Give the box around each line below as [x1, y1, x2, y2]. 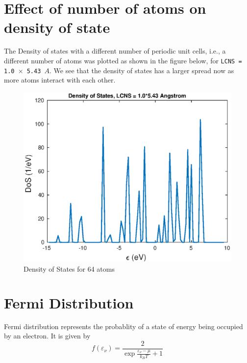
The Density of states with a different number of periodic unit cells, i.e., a [4, 46, 226, 56]
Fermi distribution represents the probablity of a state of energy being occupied [4, 321, 243, 331]
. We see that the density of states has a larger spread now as [49, 65, 234, 75]
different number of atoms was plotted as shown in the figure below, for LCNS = [4, 55, 242, 65]
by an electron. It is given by [4, 331, 91, 341]
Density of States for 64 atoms [24, 263, 115, 274]
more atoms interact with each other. [4, 75, 116, 85]
